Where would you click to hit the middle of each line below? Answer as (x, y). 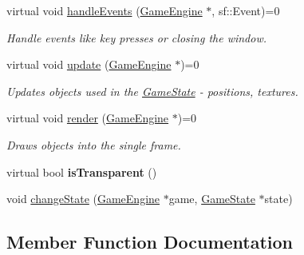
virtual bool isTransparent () (82, 171)
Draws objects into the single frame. (94, 144)
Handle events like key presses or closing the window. (137, 37)
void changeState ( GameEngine (83, 199)
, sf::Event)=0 (246, 10)
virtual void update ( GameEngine (89, 64)
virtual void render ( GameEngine (88, 118)
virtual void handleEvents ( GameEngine (105, 10)
